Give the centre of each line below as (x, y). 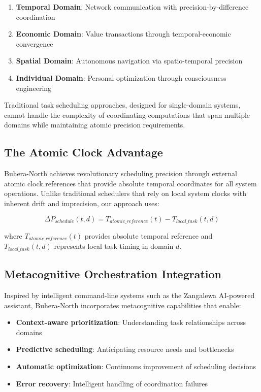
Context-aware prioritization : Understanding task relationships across (131, 322)
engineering (34, 88)
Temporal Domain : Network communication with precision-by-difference (132, 7)
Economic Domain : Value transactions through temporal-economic (123, 34)
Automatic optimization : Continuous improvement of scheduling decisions (136, 366)
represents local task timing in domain (114, 246)
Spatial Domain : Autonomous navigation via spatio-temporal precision (129, 61)
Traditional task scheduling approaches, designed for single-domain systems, (122, 105)
